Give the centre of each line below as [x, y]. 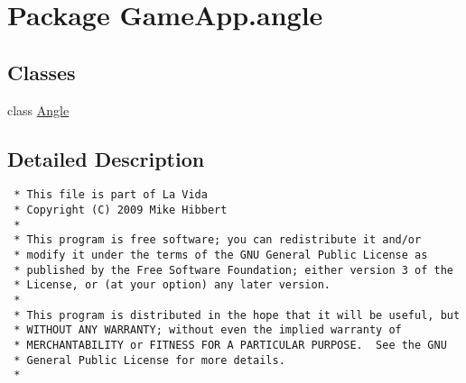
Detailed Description [106, 158]
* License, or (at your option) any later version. [172, 285]
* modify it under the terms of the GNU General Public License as [221, 255]
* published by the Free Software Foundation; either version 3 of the [233, 270]
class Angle [38, 109]
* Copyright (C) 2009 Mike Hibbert [121, 210]
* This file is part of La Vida [111, 195]
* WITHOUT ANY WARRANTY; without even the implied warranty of [208, 330]
